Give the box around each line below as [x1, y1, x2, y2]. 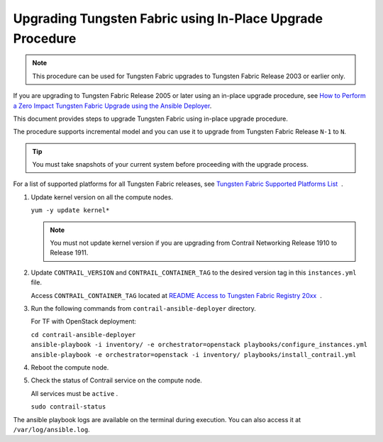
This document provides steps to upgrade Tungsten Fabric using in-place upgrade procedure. [13, 114, 289, 123]
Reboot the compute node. [30, 363, 109, 372]
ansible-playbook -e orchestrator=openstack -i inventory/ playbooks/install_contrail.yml [30, 350, 357, 358]
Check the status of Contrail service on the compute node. [30, 376, 202, 385]
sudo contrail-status [30, 403, 106, 411]
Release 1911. [50, 248, 89, 257]
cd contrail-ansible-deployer [30, 331, 136, 338]
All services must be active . [30, 389, 118, 397]
